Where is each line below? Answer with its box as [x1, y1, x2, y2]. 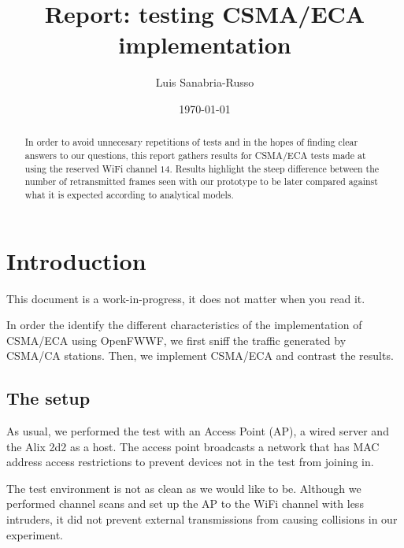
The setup [6, 386, 91, 410]
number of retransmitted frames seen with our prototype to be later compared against [24, 175, 378, 188]
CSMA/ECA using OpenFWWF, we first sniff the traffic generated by [6, 331, 347, 348]
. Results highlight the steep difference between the [169, 161, 380, 175]
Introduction [6, 244, 146, 276]
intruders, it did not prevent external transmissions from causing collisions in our [6, 511, 398, 528]
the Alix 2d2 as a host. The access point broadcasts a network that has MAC [6, 438, 380, 454]
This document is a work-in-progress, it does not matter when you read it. [6, 290, 365, 306]
